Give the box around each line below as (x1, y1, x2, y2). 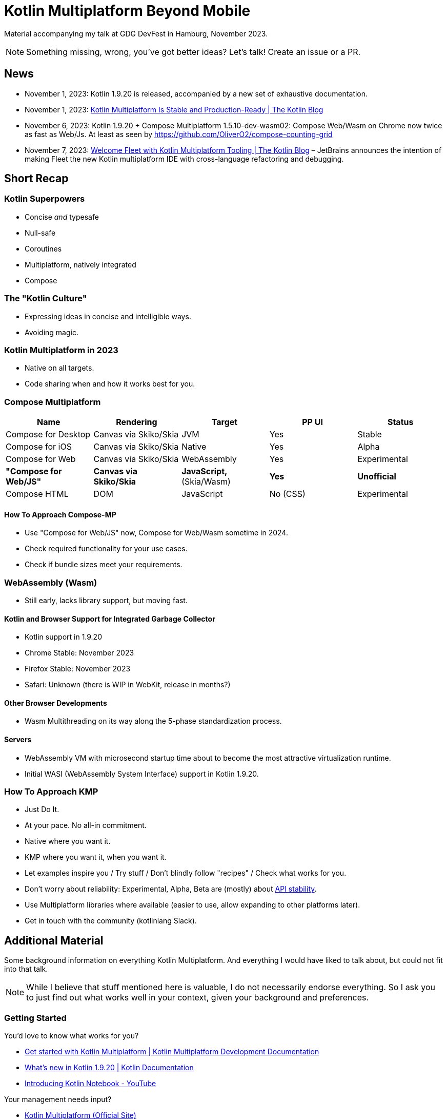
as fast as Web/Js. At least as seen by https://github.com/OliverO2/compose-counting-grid (25, 129, 333, 139)
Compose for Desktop (6, 429, 91, 440)
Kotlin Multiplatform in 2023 (4, 344, 118, 355)
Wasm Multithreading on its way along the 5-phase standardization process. (25, 717, 282, 726)
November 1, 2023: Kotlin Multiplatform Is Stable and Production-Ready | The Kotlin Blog (25, 105, 323, 114)
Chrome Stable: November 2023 (25, 648, 134, 658)
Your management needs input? (4, 1095, 112, 1104)
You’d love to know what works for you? (4, 1031, 139, 1040)
